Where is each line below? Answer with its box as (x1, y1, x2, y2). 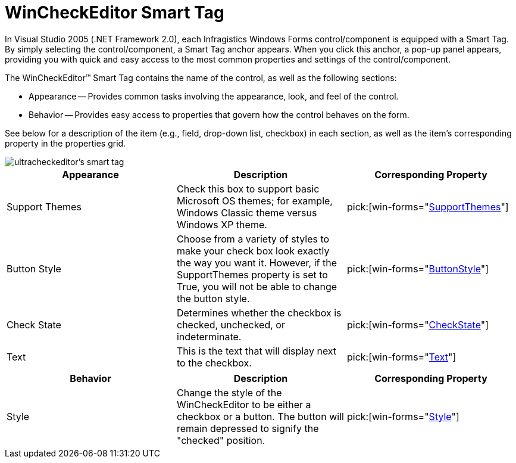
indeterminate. (176, 330, 242, 343)
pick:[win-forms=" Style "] (346, 410, 459, 422)
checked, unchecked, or (176, 318, 285, 331)
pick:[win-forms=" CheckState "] (346, 318, 489, 331)
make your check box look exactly (176, 244, 330, 257)
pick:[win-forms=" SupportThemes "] (346, 200, 509, 213)
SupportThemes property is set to (176, 268, 328, 281)
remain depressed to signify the (176, 422, 319, 434)
